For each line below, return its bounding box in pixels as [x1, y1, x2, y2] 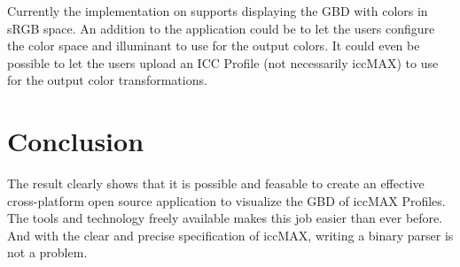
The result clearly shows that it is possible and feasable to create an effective [7, 174, 425, 193]
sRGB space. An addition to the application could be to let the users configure [7, 19, 435, 37]
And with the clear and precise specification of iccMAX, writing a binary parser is [7, 225, 454, 244]
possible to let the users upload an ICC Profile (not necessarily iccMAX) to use [7, 53, 439, 72]
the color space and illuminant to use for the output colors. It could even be [7, 36, 420, 55]
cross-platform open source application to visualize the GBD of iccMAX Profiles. [7, 191, 446, 210]
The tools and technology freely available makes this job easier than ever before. [7, 209, 443, 227]
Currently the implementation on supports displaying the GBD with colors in [7, 2, 428, 19]
